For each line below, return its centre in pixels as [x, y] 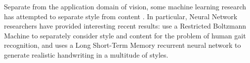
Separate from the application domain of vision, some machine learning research [125, 6]
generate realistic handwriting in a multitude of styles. [86, 54]
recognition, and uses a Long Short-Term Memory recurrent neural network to [123, 45]
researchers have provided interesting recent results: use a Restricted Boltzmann [125, 26]
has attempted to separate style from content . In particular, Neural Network [121, 16]
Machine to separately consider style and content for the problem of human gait [125, 35]
